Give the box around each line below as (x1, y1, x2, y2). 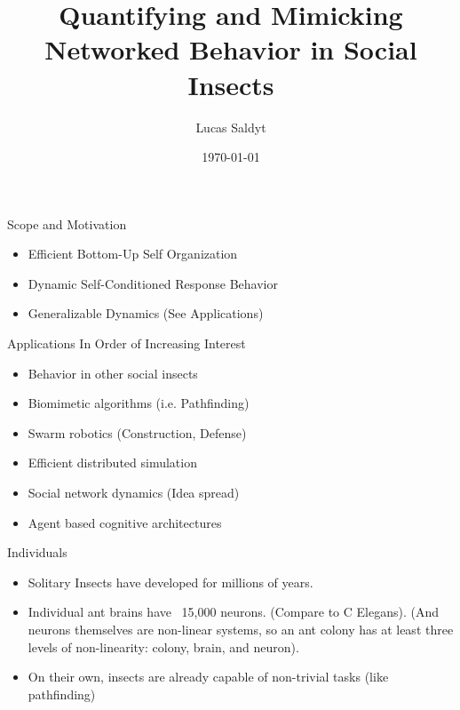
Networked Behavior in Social (44, 31, 417, 68)
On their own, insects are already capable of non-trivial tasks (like (28, 667, 389, 686)
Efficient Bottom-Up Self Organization (28, 244, 238, 263)
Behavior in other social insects (28, 363, 198, 382)
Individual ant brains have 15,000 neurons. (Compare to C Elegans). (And (28, 602, 439, 621)
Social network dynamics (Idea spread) (28, 483, 240, 502)
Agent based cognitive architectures (28, 513, 222, 531)
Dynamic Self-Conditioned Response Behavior (28, 274, 278, 292)
